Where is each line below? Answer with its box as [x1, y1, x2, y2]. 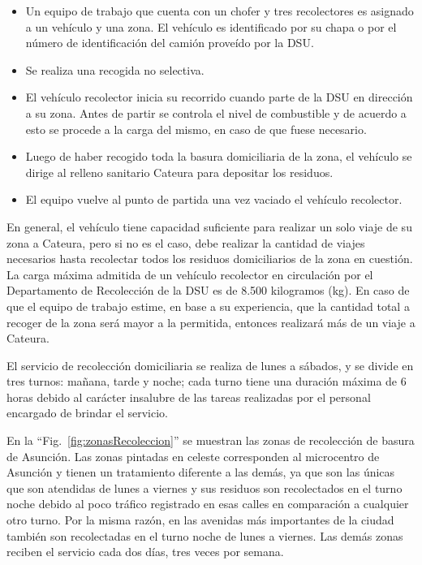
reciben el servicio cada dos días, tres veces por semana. [6, 543, 284, 560]
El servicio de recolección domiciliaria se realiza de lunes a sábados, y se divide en [6, 356, 414, 373]
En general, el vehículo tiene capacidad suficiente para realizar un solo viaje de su [6, 218, 412, 235]
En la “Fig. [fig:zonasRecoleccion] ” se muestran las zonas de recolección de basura [6, 432, 415, 449]
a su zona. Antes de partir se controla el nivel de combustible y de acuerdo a [25, 104, 407, 121]
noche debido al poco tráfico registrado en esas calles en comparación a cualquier [6, 495, 409, 512]
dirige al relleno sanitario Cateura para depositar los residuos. [25, 163, 334, 180]
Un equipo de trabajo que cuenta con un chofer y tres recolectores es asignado [25, 2, 414, 19]
